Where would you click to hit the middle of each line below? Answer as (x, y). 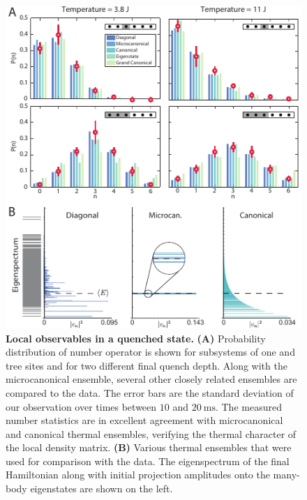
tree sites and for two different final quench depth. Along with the (147, 365)
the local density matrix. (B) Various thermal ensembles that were (149, 447)
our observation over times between (81, 406)
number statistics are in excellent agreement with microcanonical (144, 420)
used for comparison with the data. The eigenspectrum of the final (148, 461)
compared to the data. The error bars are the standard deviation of (150, 392)
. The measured (248, 406)
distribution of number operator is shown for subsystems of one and (150, 352)
